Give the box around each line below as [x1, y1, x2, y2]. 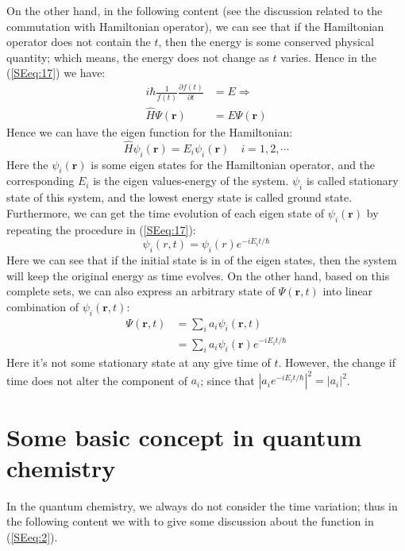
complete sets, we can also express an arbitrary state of [6, 283, 276, 299]
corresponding [6, 172, 75, 189]
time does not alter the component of [6, 372, 187, 388]
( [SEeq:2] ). [6, 528, 58, 545]
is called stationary [306, 172, 399, 189]
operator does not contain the [6, 33, 151, 50]
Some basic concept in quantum [6, 420, 362, 453]
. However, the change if [278, 354, 395, 371]
